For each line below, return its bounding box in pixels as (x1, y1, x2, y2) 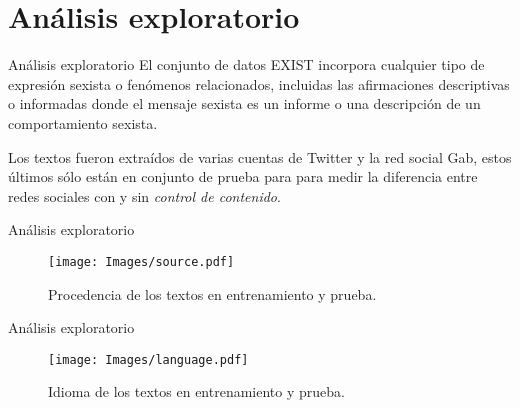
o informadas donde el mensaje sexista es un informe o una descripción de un (8, 93, 481, 114)
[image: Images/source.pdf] (48, 254, 235, 269)
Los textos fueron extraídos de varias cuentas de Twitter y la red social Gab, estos (8, 146, 512, 167)
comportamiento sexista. (8, 112, 158, 133)
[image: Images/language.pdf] (48, 352, 249, 367)
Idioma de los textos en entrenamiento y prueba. (48, 381, 345, 402)
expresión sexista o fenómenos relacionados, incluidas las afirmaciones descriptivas (8, 73, 510, 94)
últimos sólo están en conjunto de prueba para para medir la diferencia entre (8, 166, 478, 187)
